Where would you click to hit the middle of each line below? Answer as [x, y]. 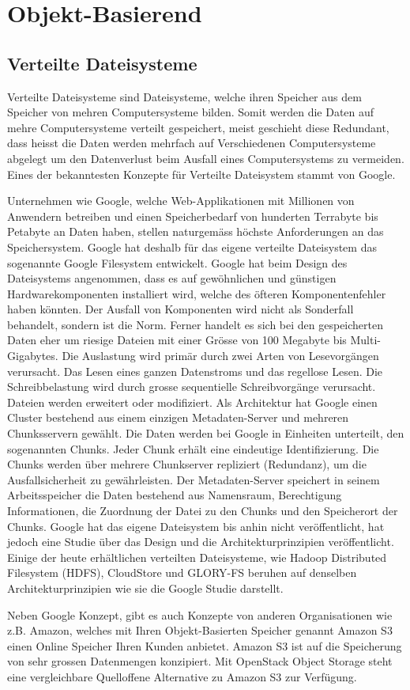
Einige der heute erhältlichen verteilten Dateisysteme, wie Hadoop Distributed [197, 557]
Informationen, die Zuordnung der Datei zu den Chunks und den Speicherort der [203, 511]
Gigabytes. [33, 356]
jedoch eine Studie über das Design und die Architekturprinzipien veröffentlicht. [201, 542]
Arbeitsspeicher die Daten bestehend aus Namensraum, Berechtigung [175, 495]
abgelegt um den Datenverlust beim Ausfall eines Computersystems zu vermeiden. [206, 158]
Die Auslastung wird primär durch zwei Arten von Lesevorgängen [220, 356]
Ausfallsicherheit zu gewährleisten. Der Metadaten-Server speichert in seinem [194, 479]
